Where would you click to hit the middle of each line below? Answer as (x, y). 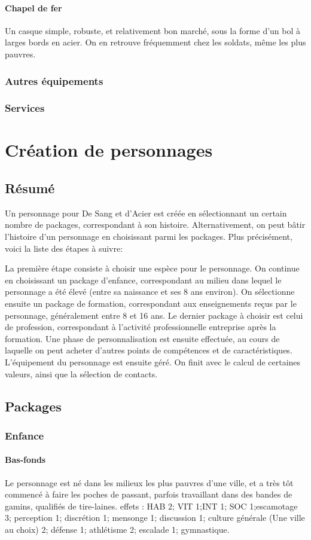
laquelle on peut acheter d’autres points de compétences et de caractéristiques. (149, 350)
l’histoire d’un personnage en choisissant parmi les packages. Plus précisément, (149, 237)
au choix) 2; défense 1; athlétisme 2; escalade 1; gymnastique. (117, 529)
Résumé (30, 188)
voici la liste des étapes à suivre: (64, 248)
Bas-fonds (25, 460)
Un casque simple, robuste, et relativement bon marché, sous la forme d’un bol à (153, 30)
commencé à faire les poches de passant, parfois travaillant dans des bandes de (149, 494)
